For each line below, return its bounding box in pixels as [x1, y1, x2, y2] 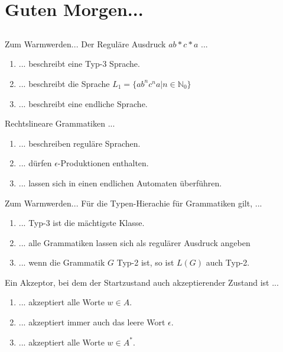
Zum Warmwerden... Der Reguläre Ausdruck [5, 37, 166, 50]
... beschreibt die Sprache [18, 77, 110, 89]
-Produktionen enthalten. [57, 157, 149, 169]
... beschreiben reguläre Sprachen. [18, 137, 141, 149]
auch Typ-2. [206, 256, 250, 269]
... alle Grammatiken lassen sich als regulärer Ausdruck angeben [18, 236, 251, 248]
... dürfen [18, 157, 52, 169]
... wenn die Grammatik [18, 256, 105, 269]
